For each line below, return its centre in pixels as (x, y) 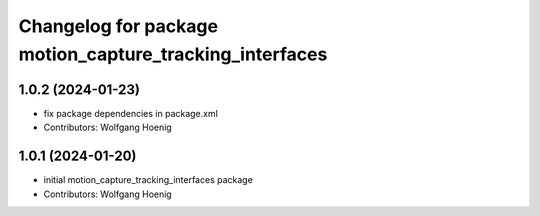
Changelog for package (118, 26)
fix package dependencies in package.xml (131, 113)
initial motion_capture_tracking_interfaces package (148, 180)
